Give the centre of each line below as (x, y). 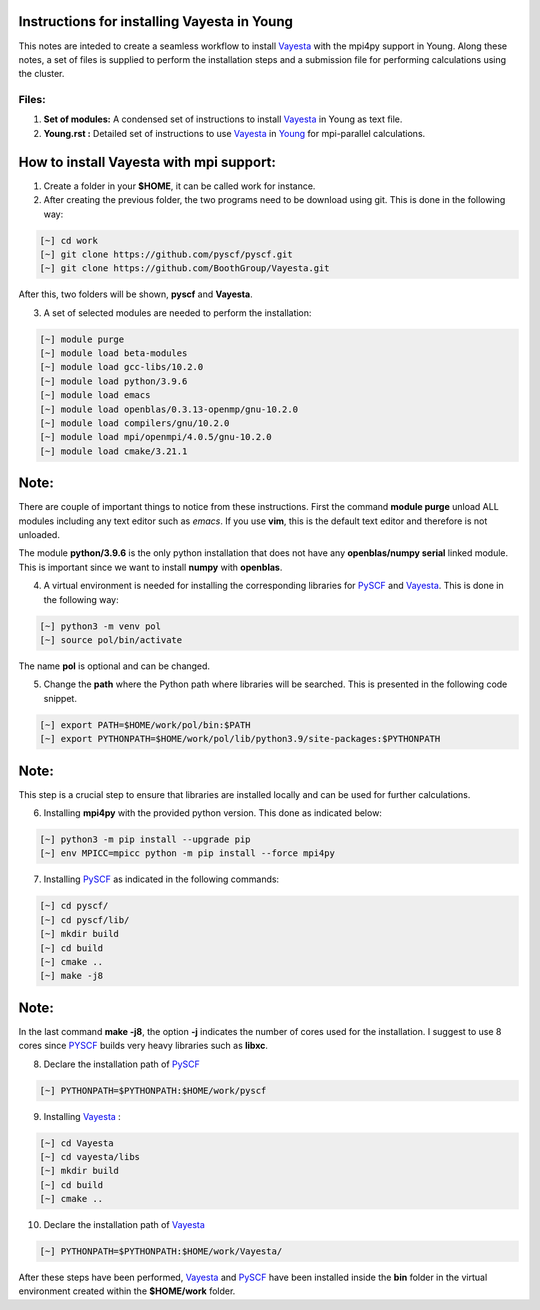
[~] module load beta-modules (113, 353)
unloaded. (39, 535)
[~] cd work (69, 240)
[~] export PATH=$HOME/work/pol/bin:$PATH (145, 724)
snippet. (60, 698)
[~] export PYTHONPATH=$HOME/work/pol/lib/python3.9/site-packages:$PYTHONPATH (240, 739)
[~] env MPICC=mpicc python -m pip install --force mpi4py (187, 853)
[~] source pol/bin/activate (111, 639)
